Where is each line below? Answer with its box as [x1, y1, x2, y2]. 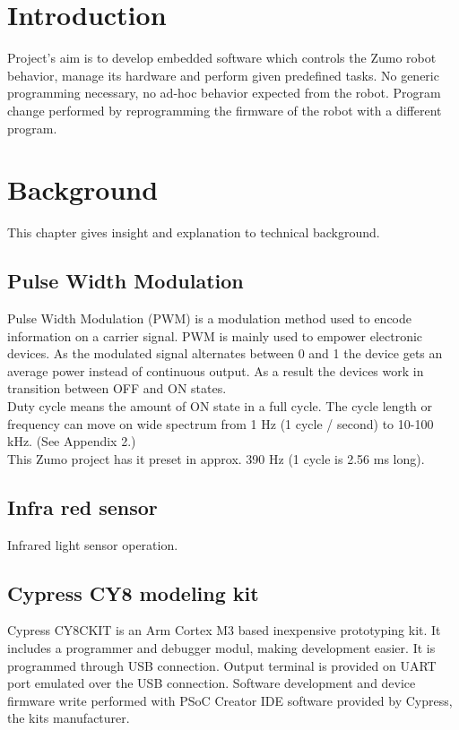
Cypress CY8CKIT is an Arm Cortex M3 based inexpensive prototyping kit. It [7, 621, 441, 640]
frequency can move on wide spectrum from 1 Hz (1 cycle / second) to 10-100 [7, 414, 434, 433]
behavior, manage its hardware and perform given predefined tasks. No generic [7, 65, 439, 84]
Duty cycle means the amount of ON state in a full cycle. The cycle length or [7, 396, 432, 415]
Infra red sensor [7, 493, 158, 520]
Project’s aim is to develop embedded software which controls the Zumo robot [7, 48, 437, 67]
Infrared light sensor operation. [7, 535, 178, 554]
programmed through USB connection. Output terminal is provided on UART [7, 656, 437, 674]
